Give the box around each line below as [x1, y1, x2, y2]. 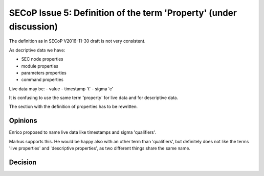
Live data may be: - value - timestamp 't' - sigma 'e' [9, 86, 113, 92]
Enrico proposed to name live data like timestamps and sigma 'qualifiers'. [9, 129, 156, 135]
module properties [21, 63, 59, 69]
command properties [21, 76, 64, 83]
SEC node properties [21, 56, 64, 62]
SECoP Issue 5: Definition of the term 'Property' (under [9, 7, 237, 18]
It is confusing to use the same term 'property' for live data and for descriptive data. [9, 95, 178, 101]
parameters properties [21, 70, 67, 75]
